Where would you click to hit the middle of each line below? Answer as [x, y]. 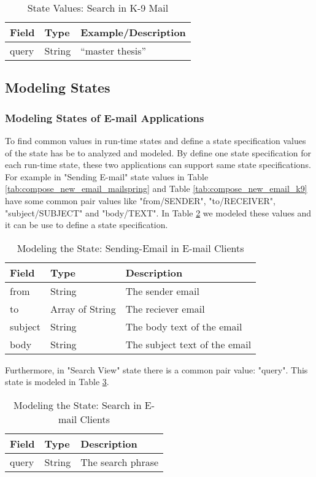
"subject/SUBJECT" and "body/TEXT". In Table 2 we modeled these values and [158, 212]
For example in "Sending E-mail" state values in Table [107, 176]
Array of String [83, 308]
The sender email [162, 291]
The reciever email [165, 308]
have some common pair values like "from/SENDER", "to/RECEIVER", [140, 200]
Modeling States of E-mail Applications [105, 117]
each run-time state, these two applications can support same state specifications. [158, 165]
